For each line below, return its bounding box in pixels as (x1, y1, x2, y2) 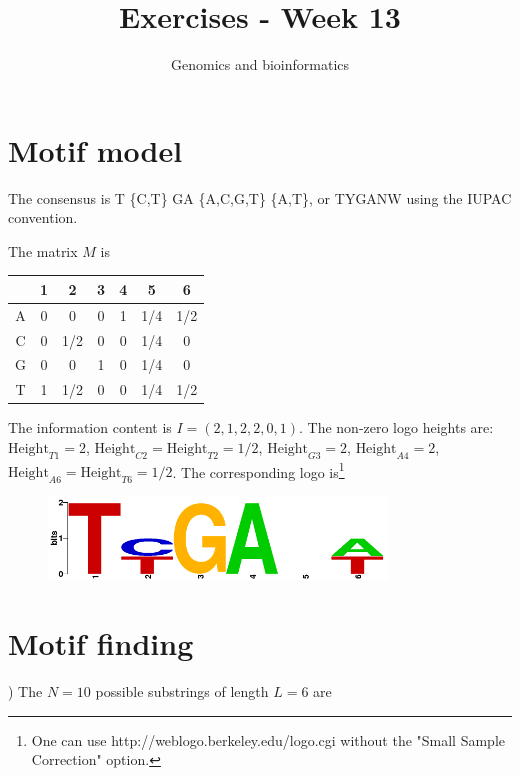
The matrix (8, 240, 78, 261)
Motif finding (8, 623, 194, 664)
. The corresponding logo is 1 (172, 458, 345, 482)
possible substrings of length (95, 681, 269, 702)
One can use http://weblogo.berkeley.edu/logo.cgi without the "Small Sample (31, 729, 506, 750)
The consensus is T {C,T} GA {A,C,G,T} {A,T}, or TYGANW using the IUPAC (8, 187, 512, 208)
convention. (8, 207, 78, 228)
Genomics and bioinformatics (170, 54, 350, 75)
